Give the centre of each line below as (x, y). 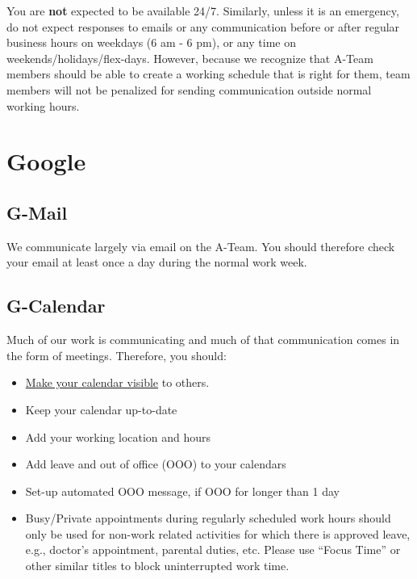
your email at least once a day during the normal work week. (157, 262)
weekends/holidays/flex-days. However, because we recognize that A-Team (190, 58)
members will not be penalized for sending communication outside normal (189, 89)
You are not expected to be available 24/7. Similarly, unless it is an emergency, (203, 10)
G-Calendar (56, 306)
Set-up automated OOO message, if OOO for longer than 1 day (182, 491)
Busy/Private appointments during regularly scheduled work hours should (208, 518)
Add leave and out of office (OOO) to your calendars (156, 464)
